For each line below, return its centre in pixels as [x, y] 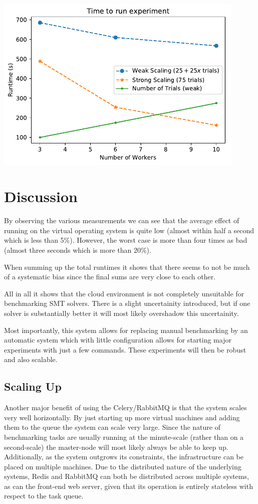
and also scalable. [31, 359]
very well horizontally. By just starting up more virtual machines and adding [122, 417]
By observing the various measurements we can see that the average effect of [122, 220]
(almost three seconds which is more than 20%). [78, 250]
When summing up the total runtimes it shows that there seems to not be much [127, 267]
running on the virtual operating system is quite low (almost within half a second [129, 230]
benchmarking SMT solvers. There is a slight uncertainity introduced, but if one [127, 303]
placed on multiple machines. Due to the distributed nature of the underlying [123, 466]
